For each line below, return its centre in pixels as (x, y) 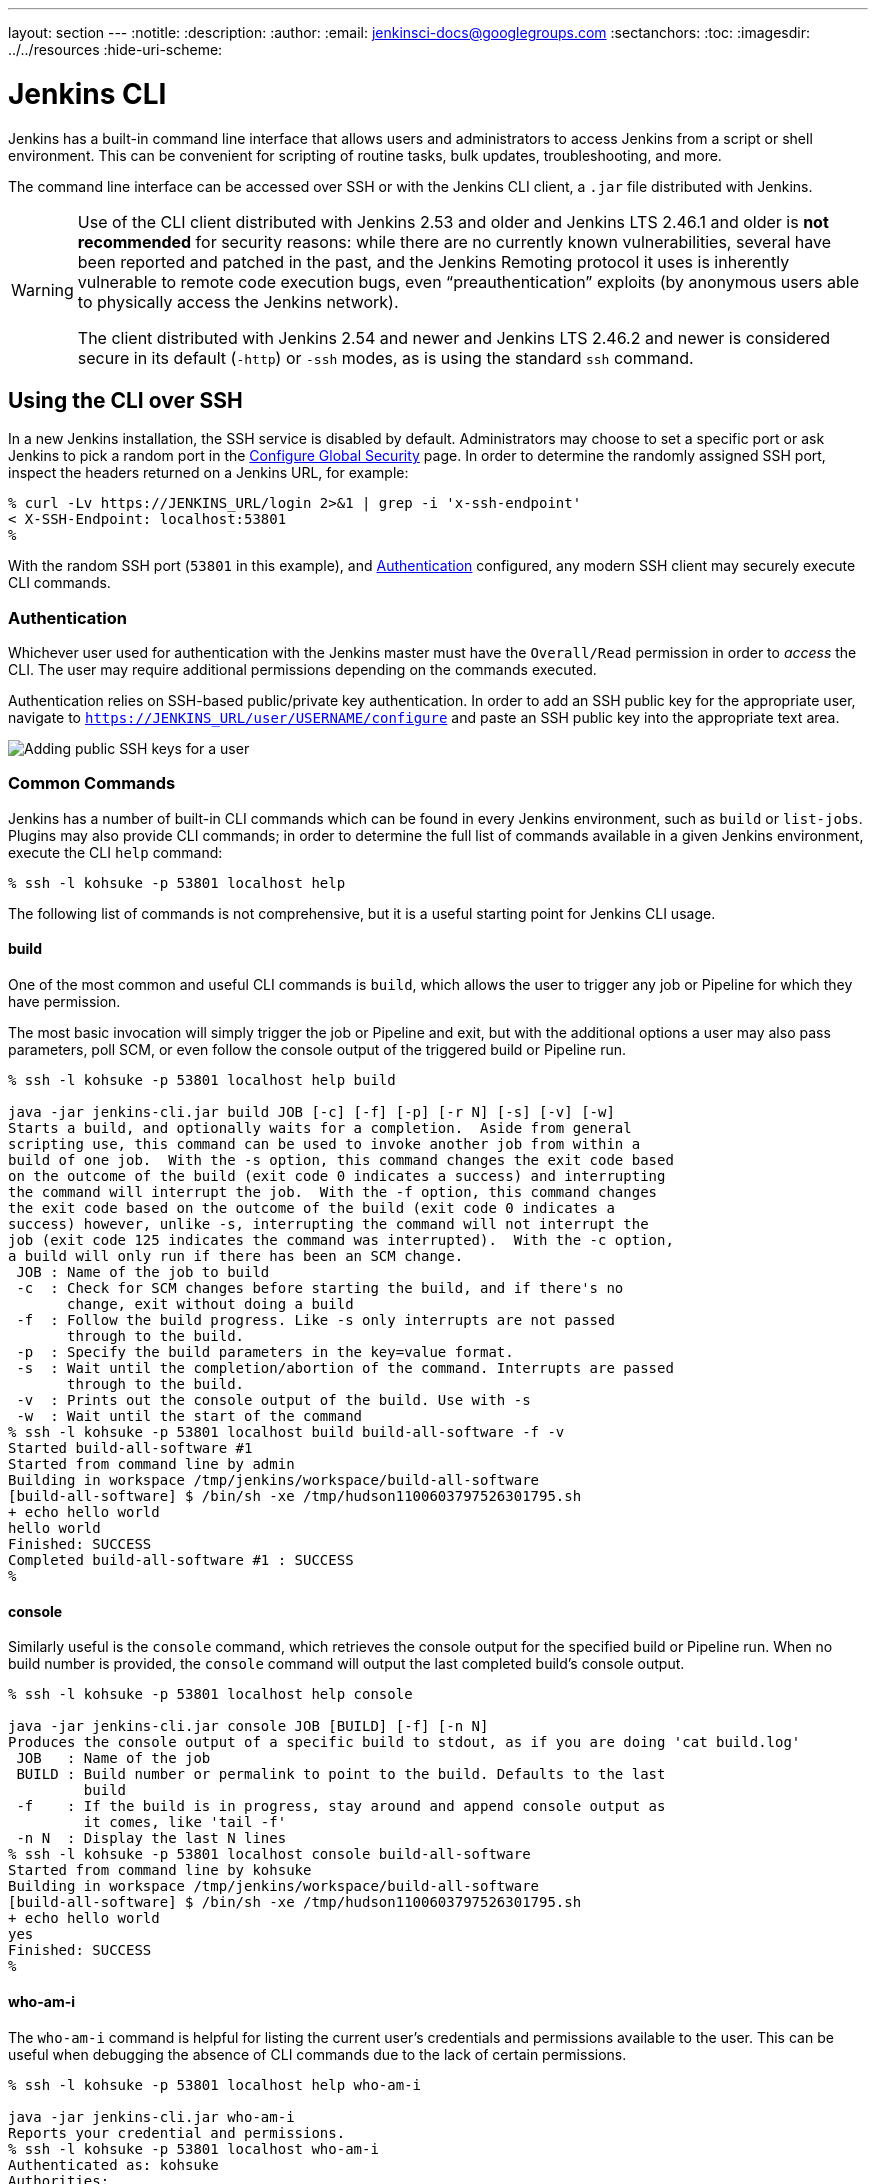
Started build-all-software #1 (130, 1448)
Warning (42, 289)
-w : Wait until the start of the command (189, 1416)
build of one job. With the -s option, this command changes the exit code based (341, 1160)
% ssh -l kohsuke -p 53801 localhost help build (202, 1080)
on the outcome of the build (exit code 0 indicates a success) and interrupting (337, 1176)
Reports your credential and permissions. (177, 2132)
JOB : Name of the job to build (143, 1272)
